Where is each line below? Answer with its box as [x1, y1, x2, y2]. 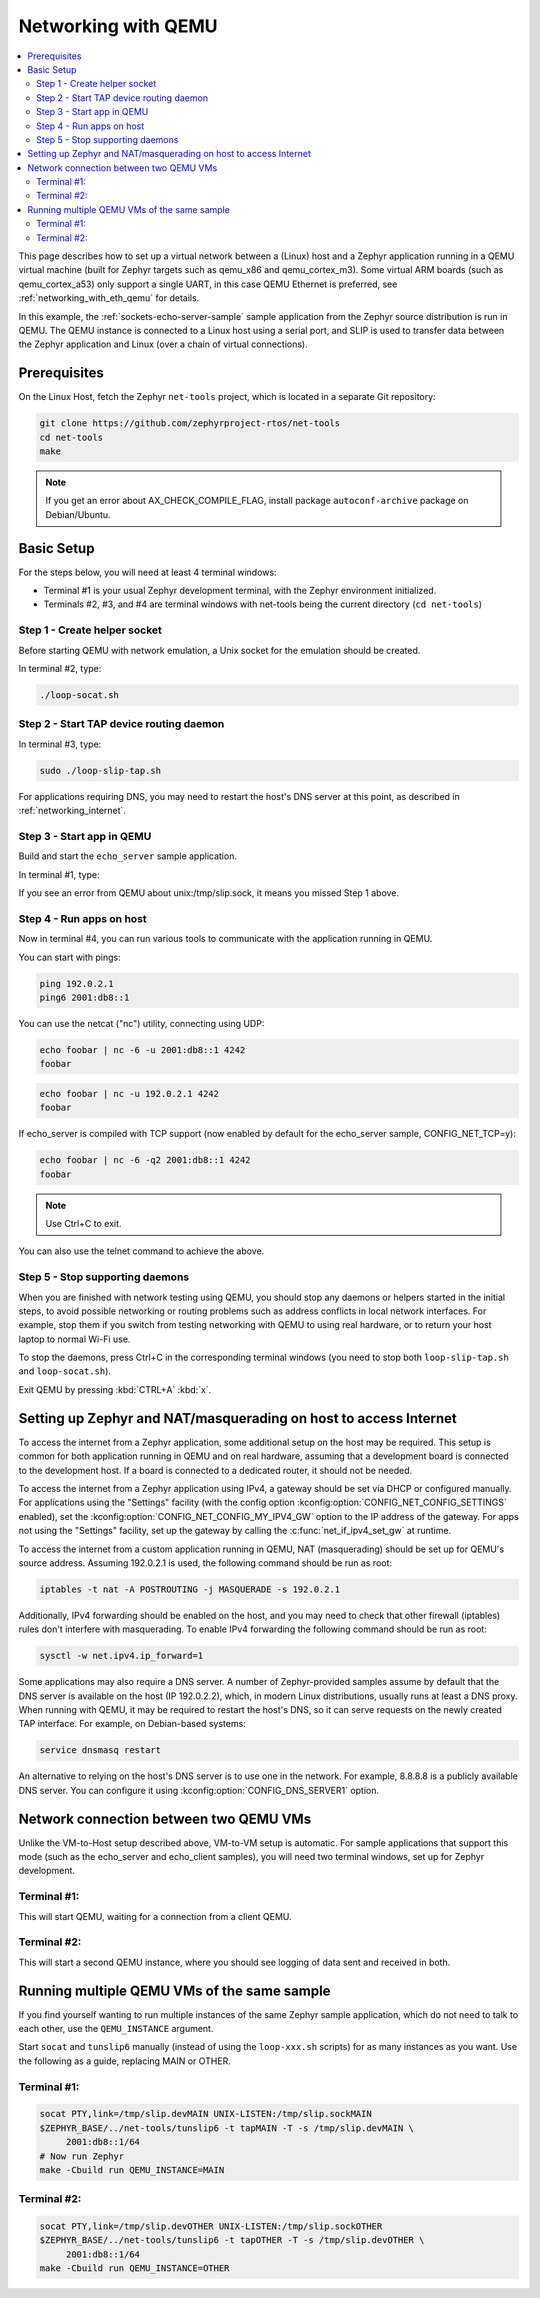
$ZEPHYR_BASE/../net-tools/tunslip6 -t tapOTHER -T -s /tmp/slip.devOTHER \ [39, 2235, 425, 2246]
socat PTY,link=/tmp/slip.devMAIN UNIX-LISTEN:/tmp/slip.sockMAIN [39, 2108, 372, 2120]
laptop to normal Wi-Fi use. [18, 1333, 131, 1345]
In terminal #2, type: [18, 663, 102, 675]
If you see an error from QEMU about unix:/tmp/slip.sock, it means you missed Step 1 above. [18, 887, 400, 899]
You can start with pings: [18, 951, 122, 963]
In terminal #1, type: [18, 868, 100, 880]
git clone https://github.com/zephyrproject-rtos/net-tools [39, 418, 341, 429]
